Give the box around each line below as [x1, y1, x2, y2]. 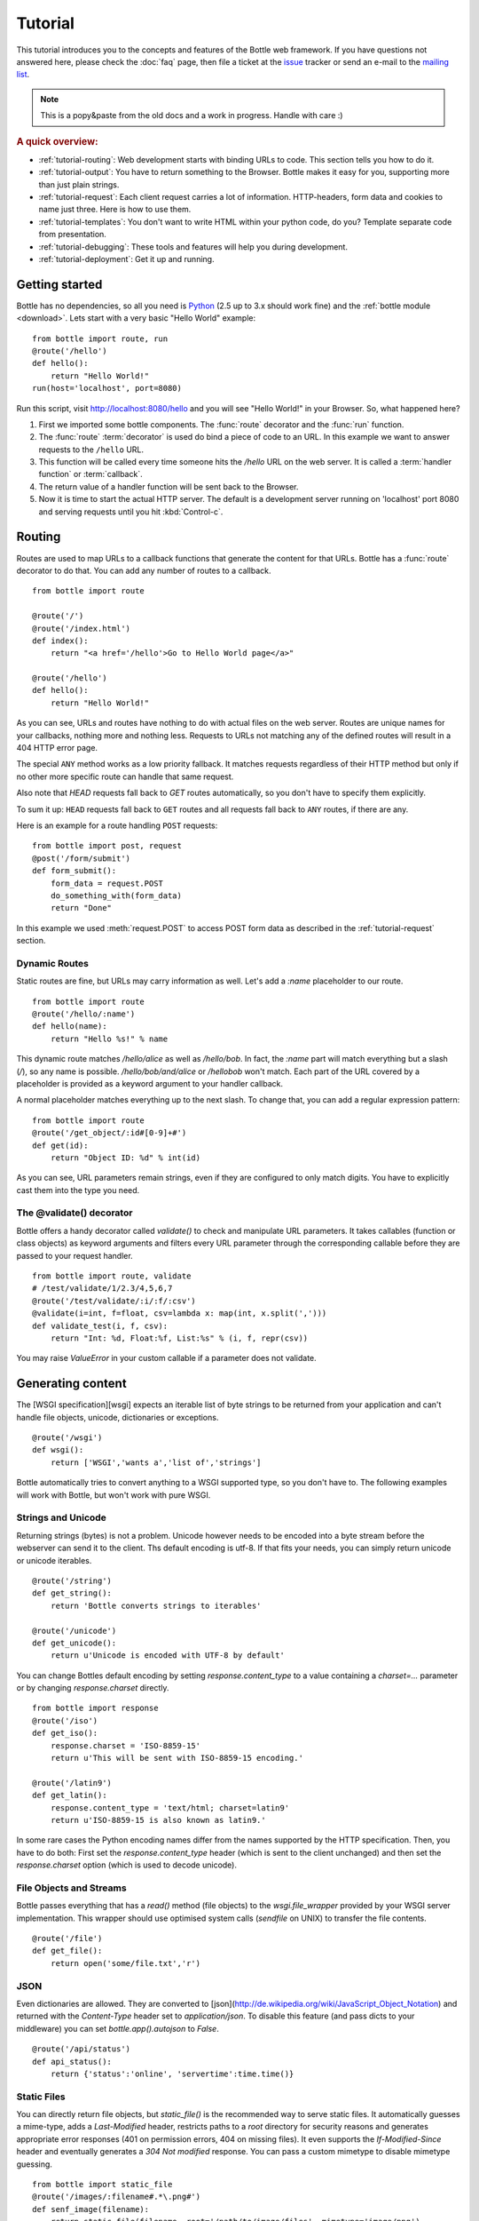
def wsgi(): [32, 1445, 84, 1455]
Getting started [16, 276, 103, 292]
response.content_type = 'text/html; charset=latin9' [50, 1803, 290, 1812]
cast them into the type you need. [16, 1184, 140, 1195]
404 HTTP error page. [16, 743, 98, 753]
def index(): [32, 635, 89, 646]
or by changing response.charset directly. [16, 1683, 169, 1693]
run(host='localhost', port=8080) [32, 383, 182, 394]
